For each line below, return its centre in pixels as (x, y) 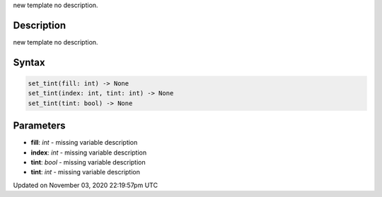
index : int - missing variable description (89, 153)
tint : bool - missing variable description (88, 162)
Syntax (29, 62)
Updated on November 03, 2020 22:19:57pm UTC (86, 185)
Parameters (39, 126)
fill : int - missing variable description (84, 143)
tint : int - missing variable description (86, 172)
